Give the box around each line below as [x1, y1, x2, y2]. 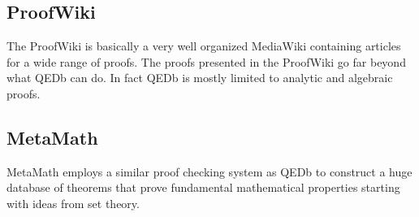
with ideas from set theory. [6, 194, 140, 211]
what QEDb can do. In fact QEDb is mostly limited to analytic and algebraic [6, 69, 393, 86]
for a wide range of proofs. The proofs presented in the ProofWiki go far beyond [6, 53, 406, 70]
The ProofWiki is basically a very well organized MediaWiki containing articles [6, 37, 401, 54]
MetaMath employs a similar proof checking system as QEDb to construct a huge [6, 163, 413, 180]
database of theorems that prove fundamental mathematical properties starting [6, 179, 400, 196]
